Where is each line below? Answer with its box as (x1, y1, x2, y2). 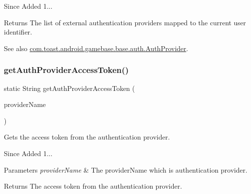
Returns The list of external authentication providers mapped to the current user (4, 17, 246, 27)
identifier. (4, 27, 33, 37)
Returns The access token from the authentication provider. (4, 181, 182, 191)
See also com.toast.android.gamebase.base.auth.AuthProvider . (4, 43, 188, 53)
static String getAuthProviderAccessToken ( (4, 83, 135, 93)
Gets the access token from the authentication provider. (4, 132, 170, 142)
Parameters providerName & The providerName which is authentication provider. (4, 164, 248, 175)
